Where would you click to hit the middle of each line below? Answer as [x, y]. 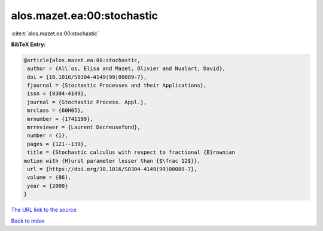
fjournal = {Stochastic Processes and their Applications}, [117, 86]
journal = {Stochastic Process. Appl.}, [87, 102]
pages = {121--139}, [57, 144]
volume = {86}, [49, 177]
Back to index [28, 221]
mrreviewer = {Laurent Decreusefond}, [84, 127]
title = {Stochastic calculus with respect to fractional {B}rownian [131, 152]
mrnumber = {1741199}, [60, 119]
